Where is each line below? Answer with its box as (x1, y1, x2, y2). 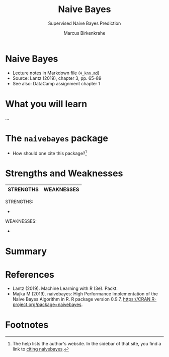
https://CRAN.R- (123, 296, 157, 302)
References (5, 269, 54, 280)
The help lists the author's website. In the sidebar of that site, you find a (12, 341, 161, 347)
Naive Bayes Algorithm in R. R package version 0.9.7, (12, 296, 122, 302)
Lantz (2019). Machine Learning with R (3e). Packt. (12, 285, 118, 291)
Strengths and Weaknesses (5, 168, 123, 179)
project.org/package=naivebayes (12, 301, 81, 308)
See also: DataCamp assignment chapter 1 (12, 80, 101, 86)
